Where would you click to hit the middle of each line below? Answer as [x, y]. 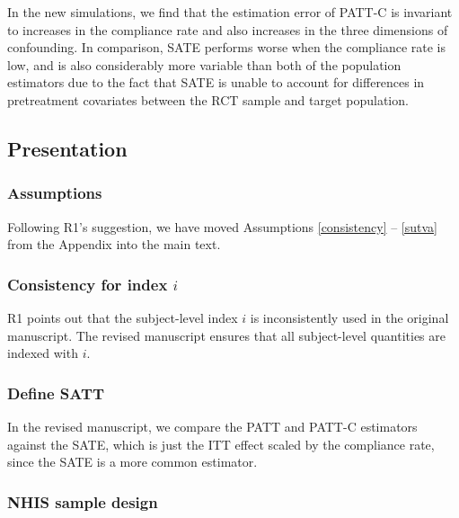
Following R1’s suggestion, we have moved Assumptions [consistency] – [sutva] [222, 226]
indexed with [43, 353]
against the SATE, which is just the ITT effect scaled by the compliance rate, [221, 444]
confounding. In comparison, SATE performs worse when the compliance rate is [226, 47]
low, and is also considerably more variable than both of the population [204, 64]
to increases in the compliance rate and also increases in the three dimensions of [228, 29]
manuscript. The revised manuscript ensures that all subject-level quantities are [226, 335]
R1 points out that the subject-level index [123, 317]
